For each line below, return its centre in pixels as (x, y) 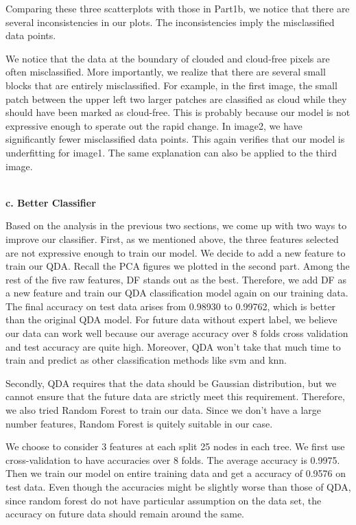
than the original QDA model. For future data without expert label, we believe (171, 319)
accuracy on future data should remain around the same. (125, 514)
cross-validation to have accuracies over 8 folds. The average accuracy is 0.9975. (173, 459)
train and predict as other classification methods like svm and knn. (146, 360)
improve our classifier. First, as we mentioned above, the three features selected (172, 238)
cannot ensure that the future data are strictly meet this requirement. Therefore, (175, 396)
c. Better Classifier (51, 202)
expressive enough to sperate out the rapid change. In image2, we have (154, 125)
